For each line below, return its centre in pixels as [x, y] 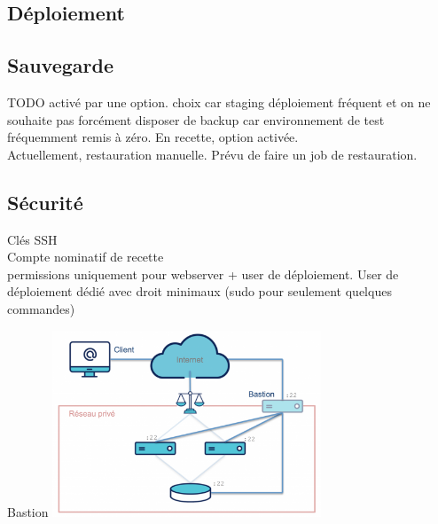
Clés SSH [32, 239]
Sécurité [45, 202]
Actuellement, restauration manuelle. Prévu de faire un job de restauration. [212, 154]
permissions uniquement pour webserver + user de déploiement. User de [203, 274]
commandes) [41, 308]
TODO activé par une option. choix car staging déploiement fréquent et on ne [219, 102]
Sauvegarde [60, 65]
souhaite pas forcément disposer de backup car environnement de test [196, 119]
